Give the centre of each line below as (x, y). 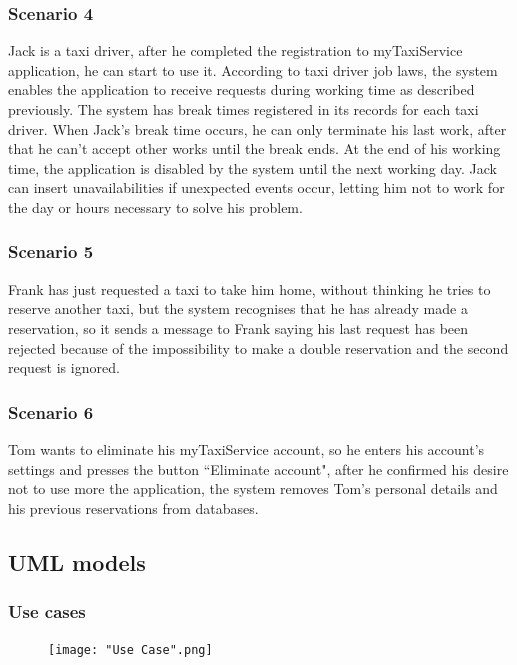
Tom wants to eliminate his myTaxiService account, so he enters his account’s (246, 448)
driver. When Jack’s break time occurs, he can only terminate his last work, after (257, 128)
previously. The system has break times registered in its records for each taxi (243, 109)
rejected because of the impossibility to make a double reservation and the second (258, 347)
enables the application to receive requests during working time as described (241, 89)
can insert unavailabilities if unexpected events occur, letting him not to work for (256, 187)
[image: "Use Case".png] (130, 650)
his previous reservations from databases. (133, 507)
